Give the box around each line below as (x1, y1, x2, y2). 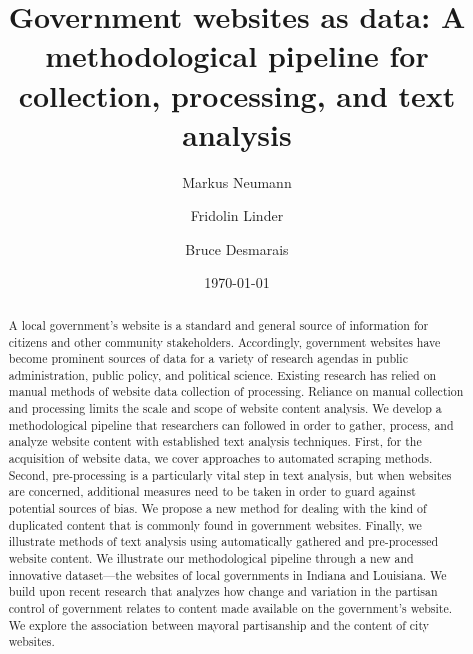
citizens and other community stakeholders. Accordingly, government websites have (8, 333, 441, 350)
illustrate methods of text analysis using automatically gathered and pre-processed (8, 533, 439, 550)
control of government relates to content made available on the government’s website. (8, 600, 452, 617)
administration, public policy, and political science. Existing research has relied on (8, 366, 437, 383)
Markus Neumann (182, 171, 292, 192)
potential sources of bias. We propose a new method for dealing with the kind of (8, 500, 427, 517)
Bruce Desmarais (185, 238, 289, 259)
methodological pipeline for (45, 35, 429, 76)
